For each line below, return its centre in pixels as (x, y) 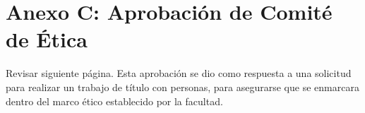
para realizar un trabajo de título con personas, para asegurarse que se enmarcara (182, 87)
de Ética (47, 39)
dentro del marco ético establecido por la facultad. (114, 101)
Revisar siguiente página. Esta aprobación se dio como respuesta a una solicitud (179, 73)
